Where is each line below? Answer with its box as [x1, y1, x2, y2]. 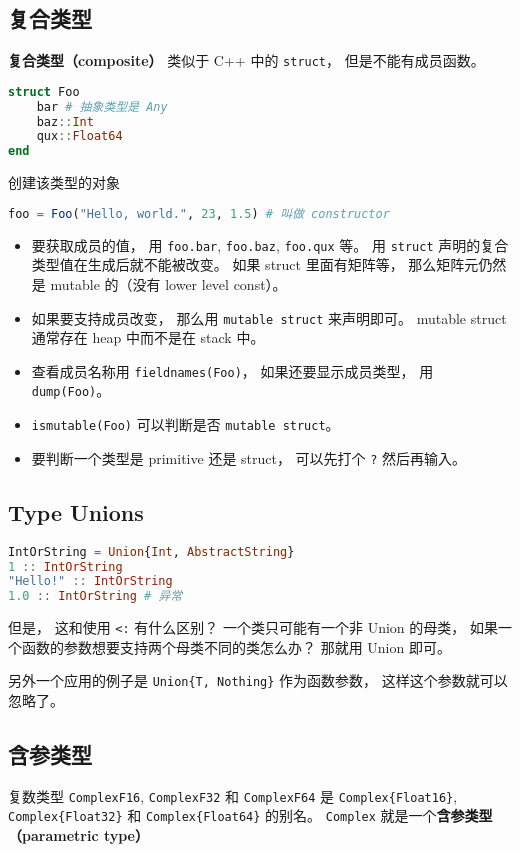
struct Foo [8, 84, 80, 99]
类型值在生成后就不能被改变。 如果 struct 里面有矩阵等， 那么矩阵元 [31, 254, 479, 275]
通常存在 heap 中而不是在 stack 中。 [31, 327, 265, 348]
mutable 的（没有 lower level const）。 [50, 273, 287, 294]
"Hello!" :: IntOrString [8, 574, 173, 589]
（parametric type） [8, 825, 149, 846]
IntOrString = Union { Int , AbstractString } [8, 544, 295, 559]
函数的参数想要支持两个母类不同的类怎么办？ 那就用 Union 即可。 [21, 636, 451, 657]
